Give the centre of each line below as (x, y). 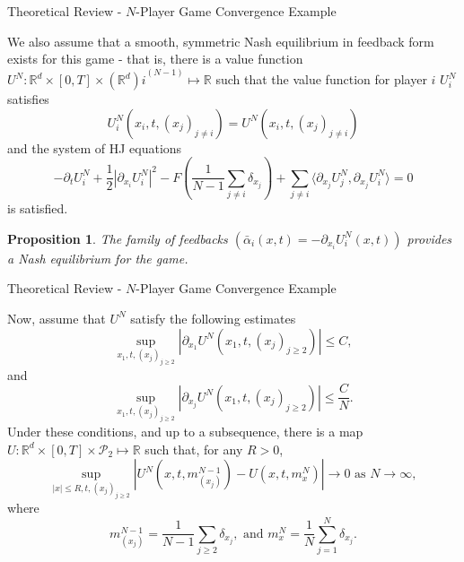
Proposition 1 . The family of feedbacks (118, 238)
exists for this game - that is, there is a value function (155, 59)
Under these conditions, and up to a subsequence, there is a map (185, 431)
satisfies (28, 99)
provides (429, 238)
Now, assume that (57, 318)
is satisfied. (38, 208)
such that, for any (194, 449)
